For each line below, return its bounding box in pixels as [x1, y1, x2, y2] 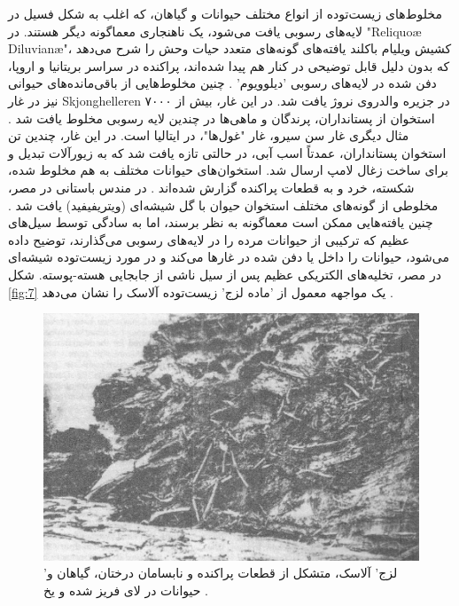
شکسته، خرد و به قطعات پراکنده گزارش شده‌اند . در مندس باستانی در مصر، [8, 177, 415, 196]
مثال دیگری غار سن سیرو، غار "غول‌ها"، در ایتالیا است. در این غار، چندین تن [8, 126, 409, 145]
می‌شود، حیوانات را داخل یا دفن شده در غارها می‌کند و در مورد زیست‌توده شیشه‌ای [8, 248, 449, 266]
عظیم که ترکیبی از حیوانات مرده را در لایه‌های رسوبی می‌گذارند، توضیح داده [8, 230, 410, 248]
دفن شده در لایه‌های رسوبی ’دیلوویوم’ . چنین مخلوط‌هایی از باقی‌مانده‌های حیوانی [8, 74, 437, 92]
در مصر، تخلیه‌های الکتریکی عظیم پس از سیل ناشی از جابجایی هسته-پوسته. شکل [8, 264, 441, 283]
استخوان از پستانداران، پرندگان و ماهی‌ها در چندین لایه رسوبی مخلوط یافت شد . [8, 108, 435, 127]
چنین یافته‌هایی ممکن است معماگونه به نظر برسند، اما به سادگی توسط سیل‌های [8, 213, 433, 232]
